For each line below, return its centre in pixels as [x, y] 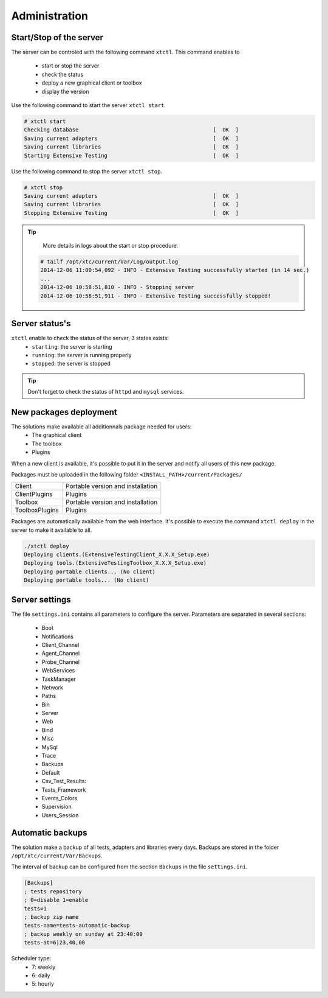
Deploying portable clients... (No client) [90, 571]
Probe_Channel [61, 662]
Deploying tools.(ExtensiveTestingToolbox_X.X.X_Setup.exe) [115, 563]
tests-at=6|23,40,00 [54, 943]
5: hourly [43, 984]
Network [53, 687]
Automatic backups [49, 833]
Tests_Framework [64, 790]
